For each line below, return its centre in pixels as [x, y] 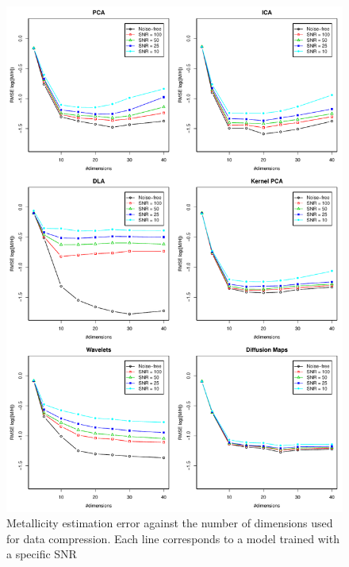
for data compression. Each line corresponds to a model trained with [173, 538]
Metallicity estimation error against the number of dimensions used [170, 523]
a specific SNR [42, 554]
